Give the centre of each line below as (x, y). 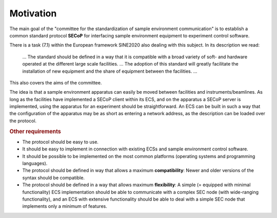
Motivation (33, 13)
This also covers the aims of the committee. (56, 82)
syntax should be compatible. (53, 178)
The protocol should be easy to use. (60, 142)
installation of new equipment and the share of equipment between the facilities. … (110, 71)
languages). (35, 163)
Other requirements (35, 132)
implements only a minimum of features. (65, 206)
